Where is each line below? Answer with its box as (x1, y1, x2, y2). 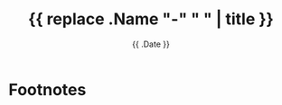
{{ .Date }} (131, 39, 171, 49)
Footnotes (8, 79, 87, 100)
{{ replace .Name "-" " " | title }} (27, 9, 275, 30)
